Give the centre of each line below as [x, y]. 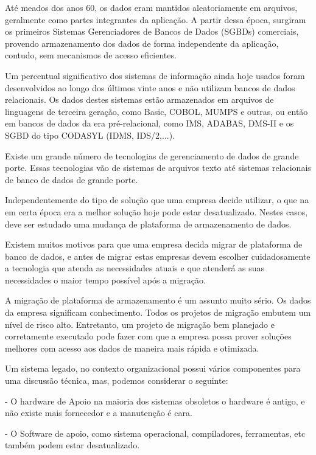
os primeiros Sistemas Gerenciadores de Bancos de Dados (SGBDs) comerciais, [152, 31]
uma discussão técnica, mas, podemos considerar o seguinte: [117, 380]
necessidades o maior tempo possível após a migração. [105, 280]
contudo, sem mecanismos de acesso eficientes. [91, 55]
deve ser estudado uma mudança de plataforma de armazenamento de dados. [148, 224]
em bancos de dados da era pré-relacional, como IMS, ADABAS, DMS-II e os [149, 123]
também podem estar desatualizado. [72, 445]
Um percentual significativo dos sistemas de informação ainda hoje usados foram [155, 75]
